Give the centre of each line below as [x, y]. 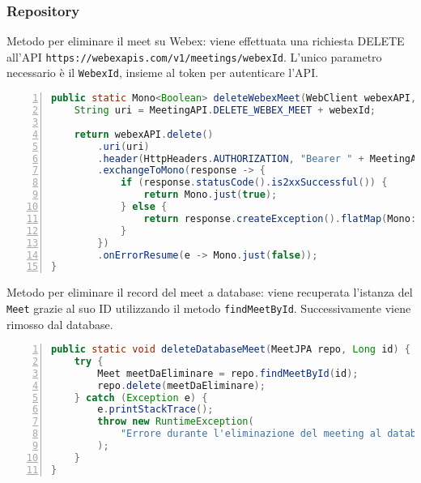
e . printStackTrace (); [155, 410]
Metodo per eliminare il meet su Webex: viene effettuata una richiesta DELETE [206, 41]
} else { [144, 207]
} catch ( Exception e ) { [141, 398]
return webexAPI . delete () [144, 134]
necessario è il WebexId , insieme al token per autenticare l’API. [163, 73]
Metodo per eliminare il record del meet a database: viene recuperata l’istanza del [210, 292]
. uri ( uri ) [123, 146]
